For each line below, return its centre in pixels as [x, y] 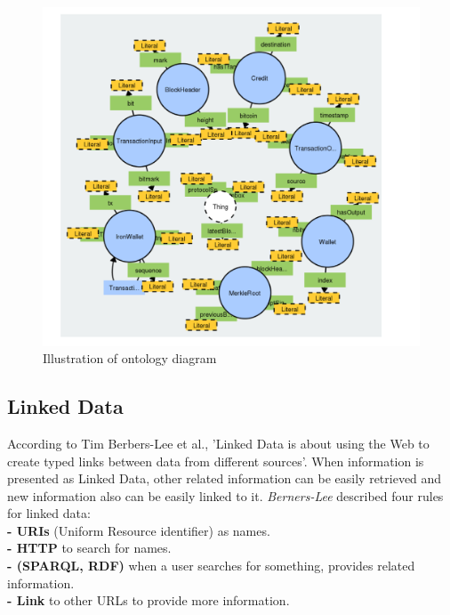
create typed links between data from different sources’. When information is [216, 461]
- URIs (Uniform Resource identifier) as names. [139, 530]
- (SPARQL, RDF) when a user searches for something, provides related [211, 566]
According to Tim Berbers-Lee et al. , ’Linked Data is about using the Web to [218, 443]
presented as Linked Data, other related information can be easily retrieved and [225, 478]
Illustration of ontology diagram [130, 358]
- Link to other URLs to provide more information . [149, 600]
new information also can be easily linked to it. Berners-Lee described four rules [225, 495]
